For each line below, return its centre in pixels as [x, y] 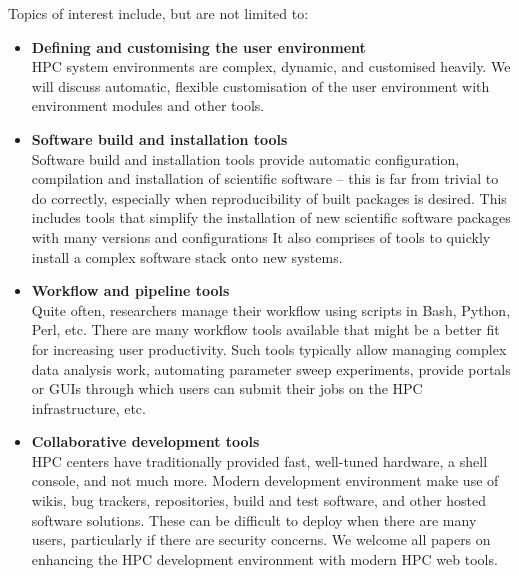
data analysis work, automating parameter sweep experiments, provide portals [271, 368]
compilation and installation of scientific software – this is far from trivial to [265, 178]
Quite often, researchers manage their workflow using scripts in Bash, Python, [271, 309]
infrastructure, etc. [88, 407]
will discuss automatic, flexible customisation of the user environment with [260, 85]
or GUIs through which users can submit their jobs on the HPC [227, 388]
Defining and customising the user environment [198, 46]
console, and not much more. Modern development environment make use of [265, 480]
